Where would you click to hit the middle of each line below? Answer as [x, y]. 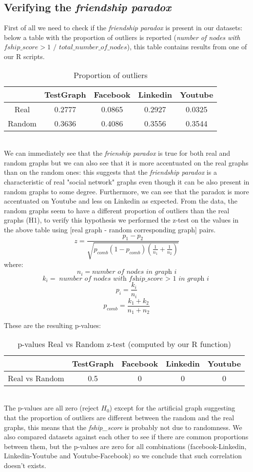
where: [14, 264]
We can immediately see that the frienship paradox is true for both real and [117, 153]
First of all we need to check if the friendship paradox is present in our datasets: [123, 28]
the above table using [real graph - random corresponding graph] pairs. [110, 229]
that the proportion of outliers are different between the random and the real [119, 418]
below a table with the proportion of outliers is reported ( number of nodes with [122, 37]
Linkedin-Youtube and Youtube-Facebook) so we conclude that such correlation [123, 456]
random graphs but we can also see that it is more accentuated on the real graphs [126, 162]
